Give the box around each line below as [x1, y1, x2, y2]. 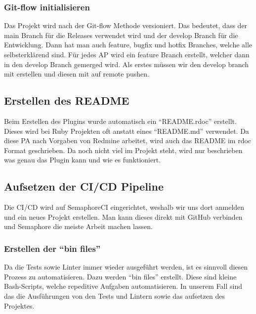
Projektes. [4, 300, 35, 311]
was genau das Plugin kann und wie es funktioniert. [4, 155, 161, 165]
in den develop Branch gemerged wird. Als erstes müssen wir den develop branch [4, 59, 249, 69]
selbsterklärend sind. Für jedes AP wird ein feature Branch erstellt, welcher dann [4, 49, 250, 59]
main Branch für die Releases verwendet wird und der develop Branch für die [4, 30, 238, 40]
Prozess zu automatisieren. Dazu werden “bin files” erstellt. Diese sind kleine [4, 271, 237, 281]
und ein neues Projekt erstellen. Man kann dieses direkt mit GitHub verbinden [4, 211, 243, 222]
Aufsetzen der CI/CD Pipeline [4, 179, 164, 194]
